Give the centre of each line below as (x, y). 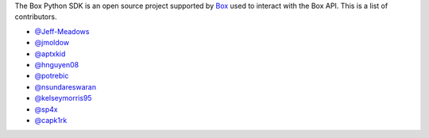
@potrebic (52, 76)
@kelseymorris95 (63, 98)
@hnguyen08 (57, 64)
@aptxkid (50, 54)
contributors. (36, 17)
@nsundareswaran (66, 86)
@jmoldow (52, 43)
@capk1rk (51, 120)
